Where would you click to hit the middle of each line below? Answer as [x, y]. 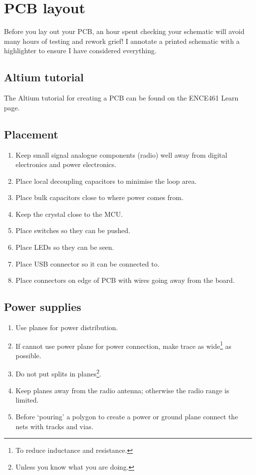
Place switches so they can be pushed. [73, 230]
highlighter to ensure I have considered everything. [80, 51]
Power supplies [43, 307]
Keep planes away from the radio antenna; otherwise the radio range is [122, 390]
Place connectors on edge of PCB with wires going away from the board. [125, 280]
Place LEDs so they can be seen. [65, 247]
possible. [28, 355]
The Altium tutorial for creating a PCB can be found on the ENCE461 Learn [121, 98]
